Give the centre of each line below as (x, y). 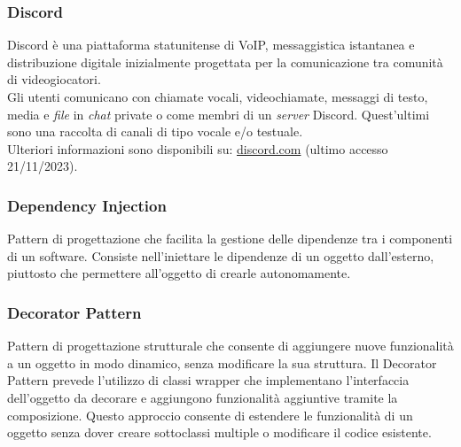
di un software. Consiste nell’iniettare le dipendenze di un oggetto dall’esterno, (221, 255)
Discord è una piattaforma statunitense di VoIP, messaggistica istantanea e (211, 45)
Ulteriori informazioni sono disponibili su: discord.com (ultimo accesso (198, 148)
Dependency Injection (87, 205)
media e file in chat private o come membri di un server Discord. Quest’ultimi (219, 114)
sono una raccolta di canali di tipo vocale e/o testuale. (155, 131)
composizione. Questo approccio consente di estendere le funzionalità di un (210, 415)
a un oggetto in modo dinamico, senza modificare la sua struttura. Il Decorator (222, 362)
